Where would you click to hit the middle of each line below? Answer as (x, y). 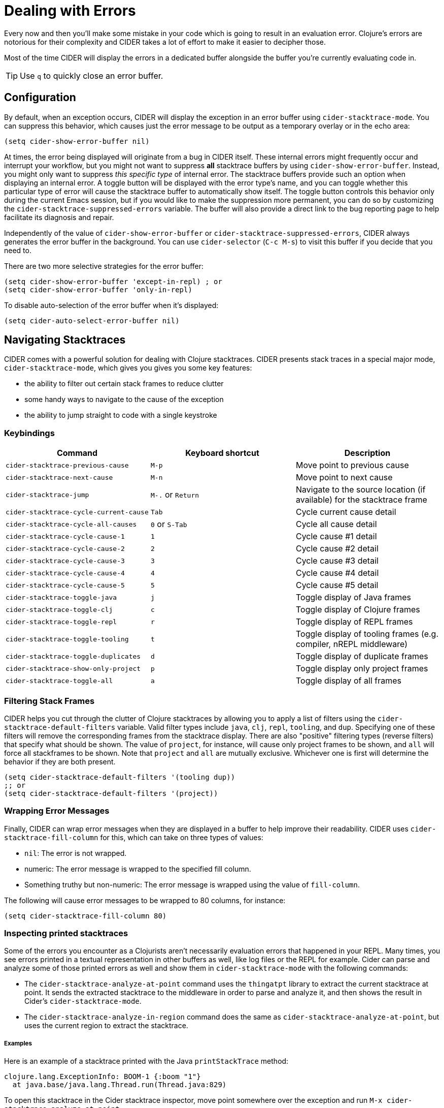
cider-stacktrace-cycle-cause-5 (65, 585)
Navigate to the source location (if (361, 490)
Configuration (40, 98)
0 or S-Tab (169, 524)
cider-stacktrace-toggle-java (61, 597)
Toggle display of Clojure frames (358, 610)
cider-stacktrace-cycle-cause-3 (65, 561)
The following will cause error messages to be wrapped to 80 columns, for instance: (145, 900)
